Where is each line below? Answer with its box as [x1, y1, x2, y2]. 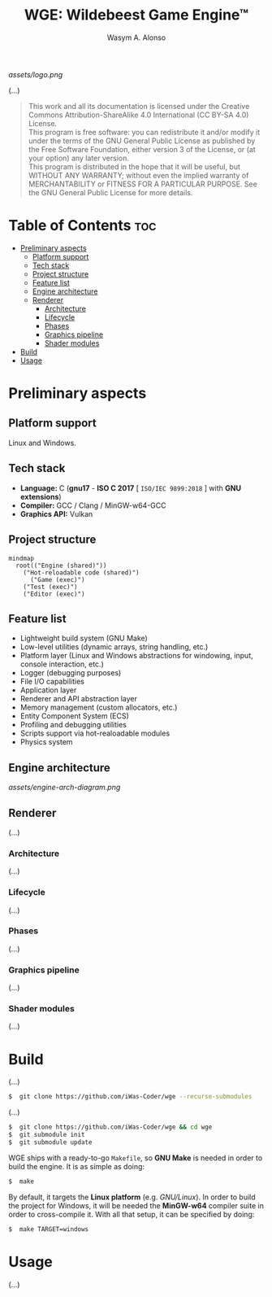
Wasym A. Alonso [106, 33, 166, 42]
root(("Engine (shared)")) [15, 561, 107, 570]
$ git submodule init [8, 1131, 85, 1139]
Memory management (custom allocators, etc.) [19, 702, 178, 713]
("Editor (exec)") [23, 590, 85, 598]
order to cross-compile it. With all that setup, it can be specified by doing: [8, 1209, 255, 1219]
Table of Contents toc [8, 216, 157, 235]
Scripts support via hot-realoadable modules [19, 728, 171, 738]
